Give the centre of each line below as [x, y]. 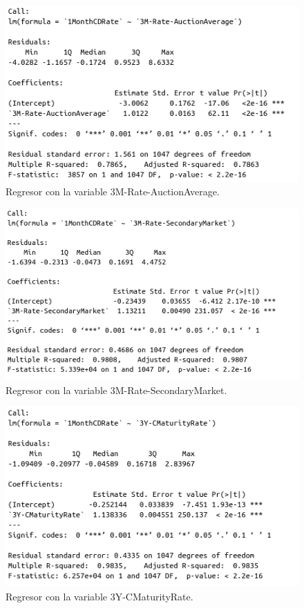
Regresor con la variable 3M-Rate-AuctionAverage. [113, 192]
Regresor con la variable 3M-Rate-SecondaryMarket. [116, 390]
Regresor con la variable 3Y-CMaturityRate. [99, 596]
